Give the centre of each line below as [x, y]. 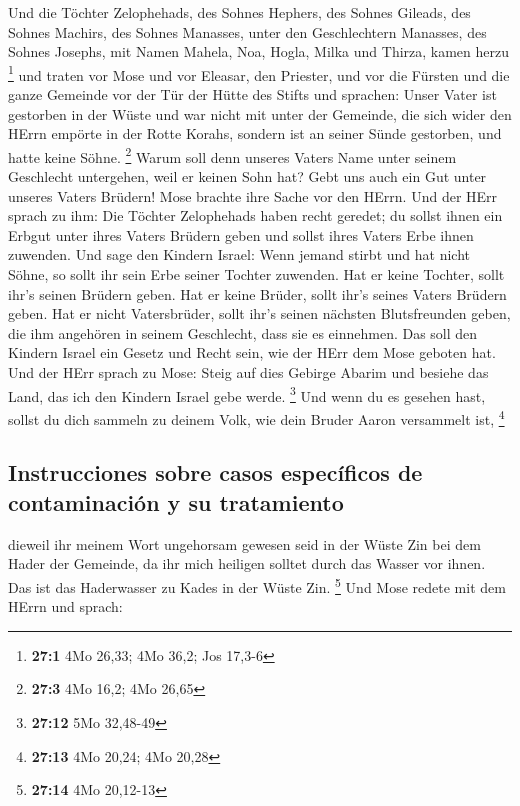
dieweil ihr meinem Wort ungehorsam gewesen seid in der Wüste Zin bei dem [244, 543]
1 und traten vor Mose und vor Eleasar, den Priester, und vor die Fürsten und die [259, 73]
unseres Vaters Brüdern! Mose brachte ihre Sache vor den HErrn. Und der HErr [253, 195]
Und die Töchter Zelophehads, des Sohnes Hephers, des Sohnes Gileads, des [239, 12]
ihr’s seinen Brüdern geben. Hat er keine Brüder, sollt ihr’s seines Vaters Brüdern [257, 293]
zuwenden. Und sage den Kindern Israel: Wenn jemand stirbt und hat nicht [239, 254]
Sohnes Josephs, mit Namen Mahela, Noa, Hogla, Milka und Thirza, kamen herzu [259, 51]
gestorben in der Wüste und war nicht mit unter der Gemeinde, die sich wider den [260, 113]
